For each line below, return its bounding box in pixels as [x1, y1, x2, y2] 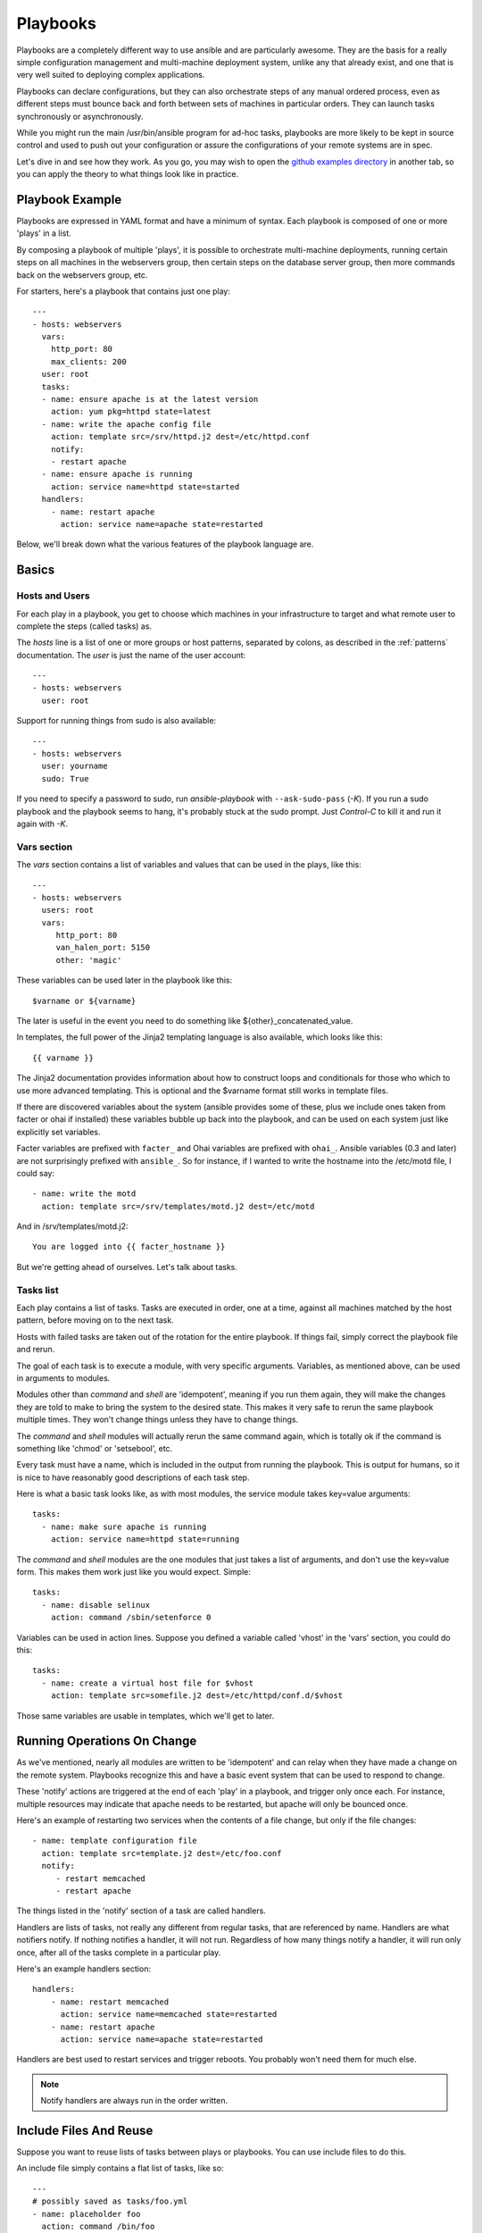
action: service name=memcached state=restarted [60, 2010, 278, 2020]
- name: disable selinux [41, 1600, 151, 1610]
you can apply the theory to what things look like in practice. [16, 169, 239, 180]
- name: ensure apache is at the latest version [41, 394, 259, 405]
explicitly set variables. [16, 1126, 102, 1137]
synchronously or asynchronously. [16, 111, 144, 121]
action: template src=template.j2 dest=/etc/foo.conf [41, 1848, 282, 1858]
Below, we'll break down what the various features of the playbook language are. [16, 539, 314, 549]
